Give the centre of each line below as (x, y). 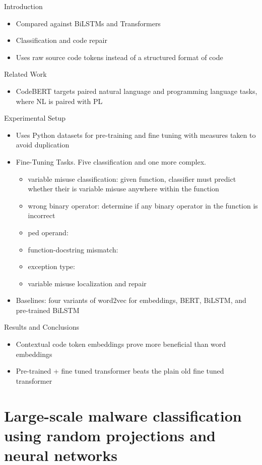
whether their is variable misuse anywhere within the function (123, 189)
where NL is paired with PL (59, 101)
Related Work (25, 74)
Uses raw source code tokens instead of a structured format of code (119, 57)
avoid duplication (43, 145)
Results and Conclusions (42, 327)
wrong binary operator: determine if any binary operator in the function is (143, 205)
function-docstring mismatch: (73, 249)
